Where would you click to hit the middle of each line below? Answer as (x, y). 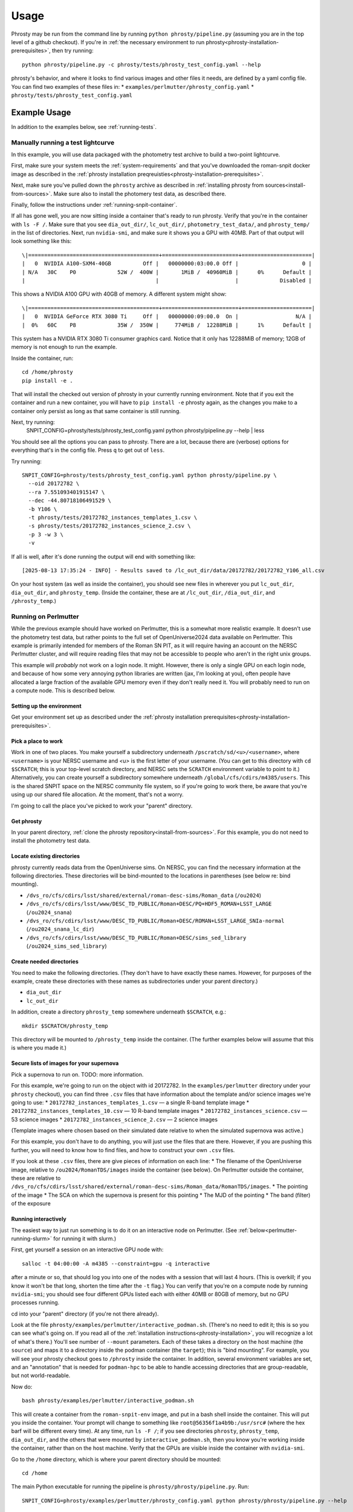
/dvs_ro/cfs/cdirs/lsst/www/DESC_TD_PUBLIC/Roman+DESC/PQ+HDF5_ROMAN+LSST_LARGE (149, 904)
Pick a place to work (37, 741)
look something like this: (41, 241)
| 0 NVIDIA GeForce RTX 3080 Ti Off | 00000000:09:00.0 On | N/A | (167, 317)
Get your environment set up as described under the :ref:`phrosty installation (107, 717)
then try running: (73, 51)
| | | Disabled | (167, 281)
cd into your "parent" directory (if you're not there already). (85, 1314)
